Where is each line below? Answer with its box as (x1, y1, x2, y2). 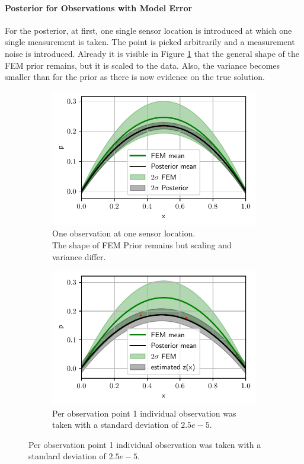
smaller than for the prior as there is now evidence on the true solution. (5, 71, 265, 83)
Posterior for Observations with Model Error (5, 1, 193, 14)
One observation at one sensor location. (52, 227, 196, 239)
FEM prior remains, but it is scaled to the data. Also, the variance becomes (5, 59, 280, 71)
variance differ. (52, 250, 106, 263)
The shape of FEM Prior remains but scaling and (52, 238, 232, 251)
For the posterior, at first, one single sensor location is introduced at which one (5, 24, 292, 36)
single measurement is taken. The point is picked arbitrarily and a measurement (5, 36, 295, 48)
